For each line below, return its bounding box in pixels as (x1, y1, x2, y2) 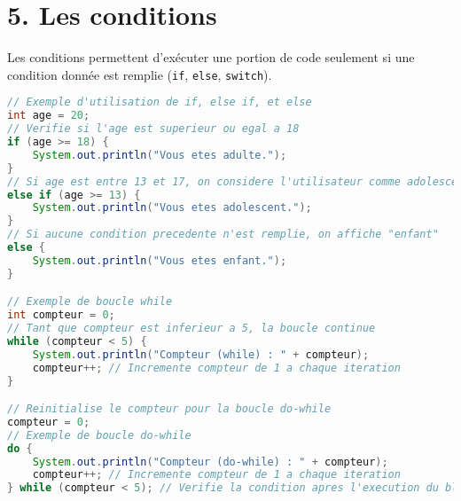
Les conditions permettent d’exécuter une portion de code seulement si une (7, 48, 415, 67)
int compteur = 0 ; (7, 309, 115, 322)
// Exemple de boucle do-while (7, 428, 191, 442)
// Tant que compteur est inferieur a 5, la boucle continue (7, 322, 376, 335)
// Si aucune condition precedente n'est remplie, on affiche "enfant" (7, 228, 439, 241)
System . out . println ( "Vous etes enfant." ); (32, 254, 287, 267)
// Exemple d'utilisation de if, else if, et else (7, 96, 312, 109)
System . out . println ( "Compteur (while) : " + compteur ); (32, 348, 370, 361)
